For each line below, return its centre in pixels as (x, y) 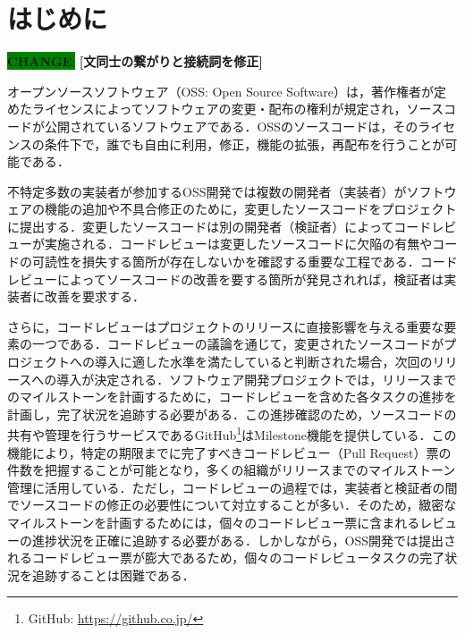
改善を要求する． (94, 296)
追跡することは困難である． (113, 575)
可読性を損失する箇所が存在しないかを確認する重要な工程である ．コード (245, 262)
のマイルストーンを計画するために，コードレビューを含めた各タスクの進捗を (232, 397)
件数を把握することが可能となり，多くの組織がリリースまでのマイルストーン (232, 470)
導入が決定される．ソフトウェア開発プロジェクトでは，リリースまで (257, 379)
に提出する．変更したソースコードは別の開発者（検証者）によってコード (220, 226)
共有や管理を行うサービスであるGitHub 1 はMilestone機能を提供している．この (232, 434)
